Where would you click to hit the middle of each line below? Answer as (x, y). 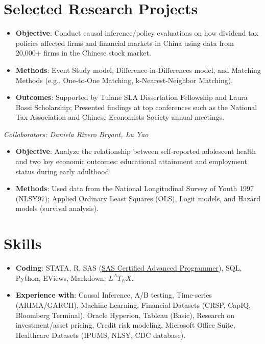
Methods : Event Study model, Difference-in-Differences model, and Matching (138, 70)
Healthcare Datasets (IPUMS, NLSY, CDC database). (101, 335)
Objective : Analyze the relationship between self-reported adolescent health (136, 151)
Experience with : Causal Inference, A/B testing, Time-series (114, 295)
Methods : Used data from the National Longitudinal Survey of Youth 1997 (135, 188)
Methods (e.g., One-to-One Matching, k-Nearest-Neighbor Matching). (124, 80)
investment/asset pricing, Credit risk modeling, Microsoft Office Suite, (125, 325)
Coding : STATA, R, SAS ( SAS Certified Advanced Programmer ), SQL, (129, 268)
